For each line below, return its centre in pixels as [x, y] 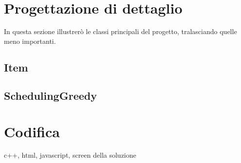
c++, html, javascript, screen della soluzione [70, 155]
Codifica [32, 132]
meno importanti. [30, 41]
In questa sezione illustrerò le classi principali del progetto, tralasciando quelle [120, 31]
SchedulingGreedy [50, 96]
